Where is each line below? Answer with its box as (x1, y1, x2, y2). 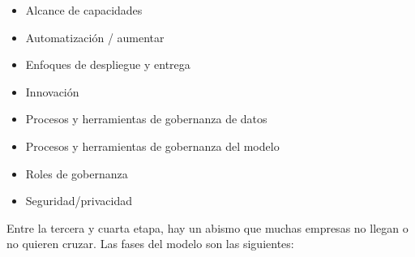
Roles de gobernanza (25, 165, 128, 182)
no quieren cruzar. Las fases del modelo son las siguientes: (6, 235, 294, 252)
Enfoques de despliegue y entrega (25, 56, 190, 73)
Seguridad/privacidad (25, 192, 132, 209)
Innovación (25, 83, 79, 100)
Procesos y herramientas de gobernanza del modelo (25, 137, 280, 154)
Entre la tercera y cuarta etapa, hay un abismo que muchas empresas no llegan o (6, 219, 409, 236)
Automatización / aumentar (25, 28, 165, 45)
